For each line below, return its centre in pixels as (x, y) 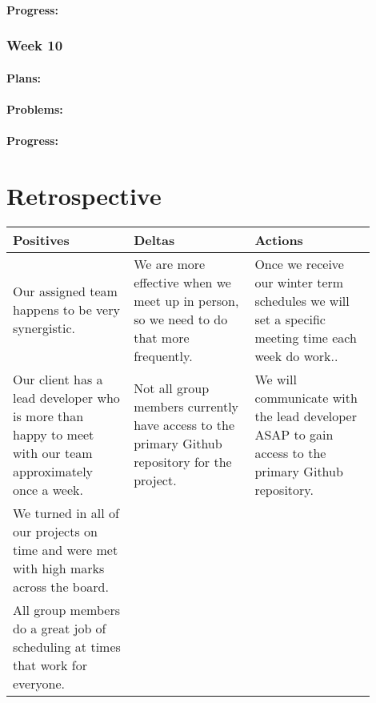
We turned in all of (66, 512)
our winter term (299, 282)
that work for (50, 665)
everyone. (39, 683)
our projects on (55, 531)
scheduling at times (67, 646)
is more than (48, 416)
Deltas (154, 239)
